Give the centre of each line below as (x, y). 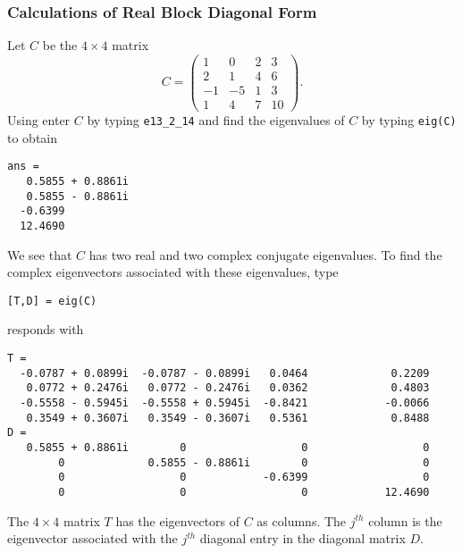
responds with (46, 329)
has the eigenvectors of (178, 520)
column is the (405, 520)
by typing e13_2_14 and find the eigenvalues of (216, 120)
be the (60, 45)
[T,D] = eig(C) (52, 301)
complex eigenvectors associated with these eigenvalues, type (173, 272)
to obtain (33, 137)
